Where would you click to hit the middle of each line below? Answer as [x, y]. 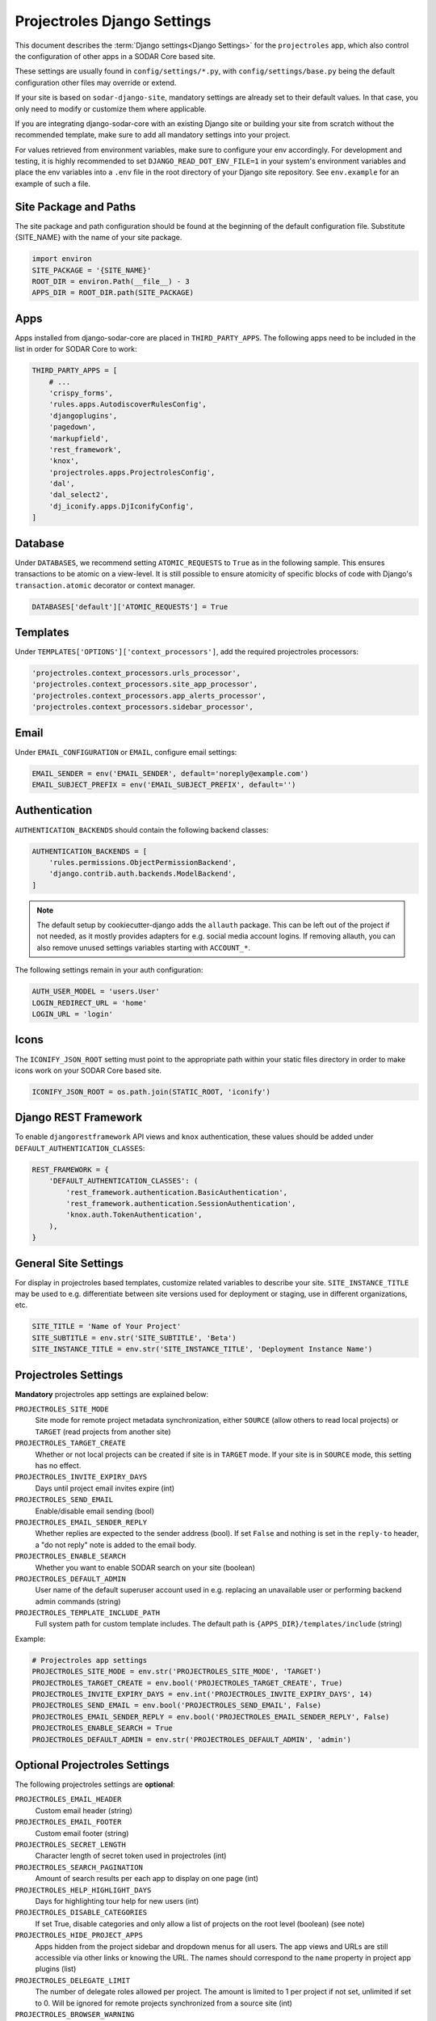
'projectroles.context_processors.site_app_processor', [145, 684]
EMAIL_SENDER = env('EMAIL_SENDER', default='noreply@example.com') [170, 773]
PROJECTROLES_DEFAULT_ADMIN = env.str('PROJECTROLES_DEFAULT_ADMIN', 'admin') [191, 1739]
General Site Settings [69, 1263]
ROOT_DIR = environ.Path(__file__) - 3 [111, 281]
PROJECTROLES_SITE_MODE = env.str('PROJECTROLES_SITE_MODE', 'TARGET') [177, 1672]
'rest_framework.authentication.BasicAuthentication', [177, 1192]
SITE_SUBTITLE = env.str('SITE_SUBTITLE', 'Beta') [134, 1337]
